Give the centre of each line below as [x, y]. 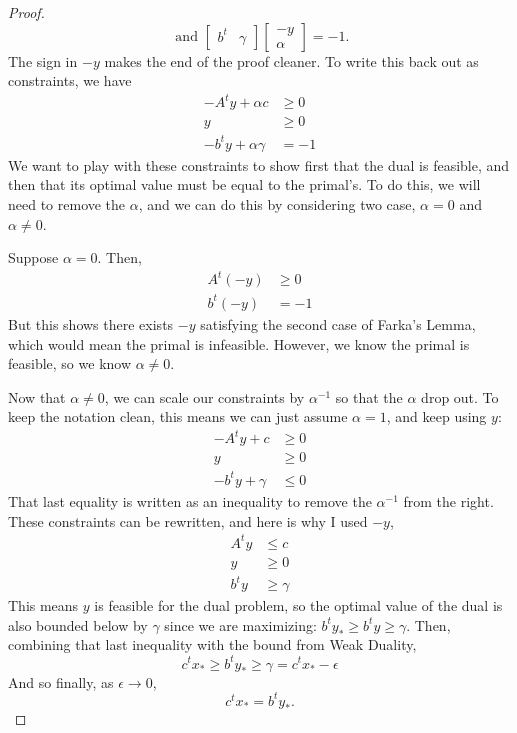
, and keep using [436, 416]
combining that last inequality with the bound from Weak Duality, [212, 644]
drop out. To [460, 396]
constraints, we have [70, 80]
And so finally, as [61, 681]
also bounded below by [78, 624]
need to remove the [67, 204]
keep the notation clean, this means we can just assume [178, 416]
